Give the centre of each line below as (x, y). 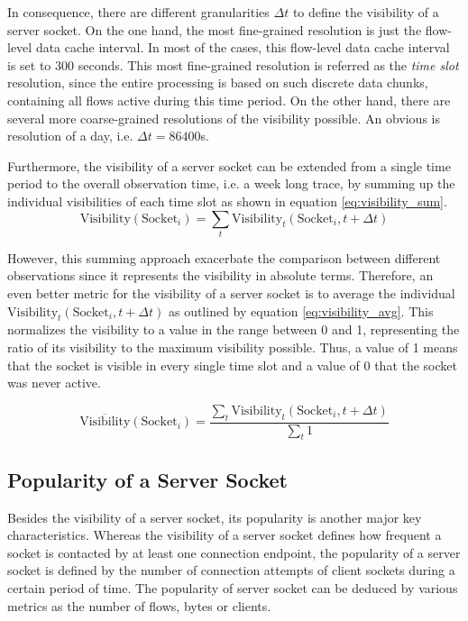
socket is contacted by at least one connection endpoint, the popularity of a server (234, 552)
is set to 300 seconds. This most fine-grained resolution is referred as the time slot (233, 64)
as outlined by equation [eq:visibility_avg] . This (301, 310)
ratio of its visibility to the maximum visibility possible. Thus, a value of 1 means (233, 347)
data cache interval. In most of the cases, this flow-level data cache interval (243, 47)
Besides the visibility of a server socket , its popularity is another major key (215, 517)
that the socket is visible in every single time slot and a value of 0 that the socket (232, 365)
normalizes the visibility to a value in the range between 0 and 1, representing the (234, 329)
